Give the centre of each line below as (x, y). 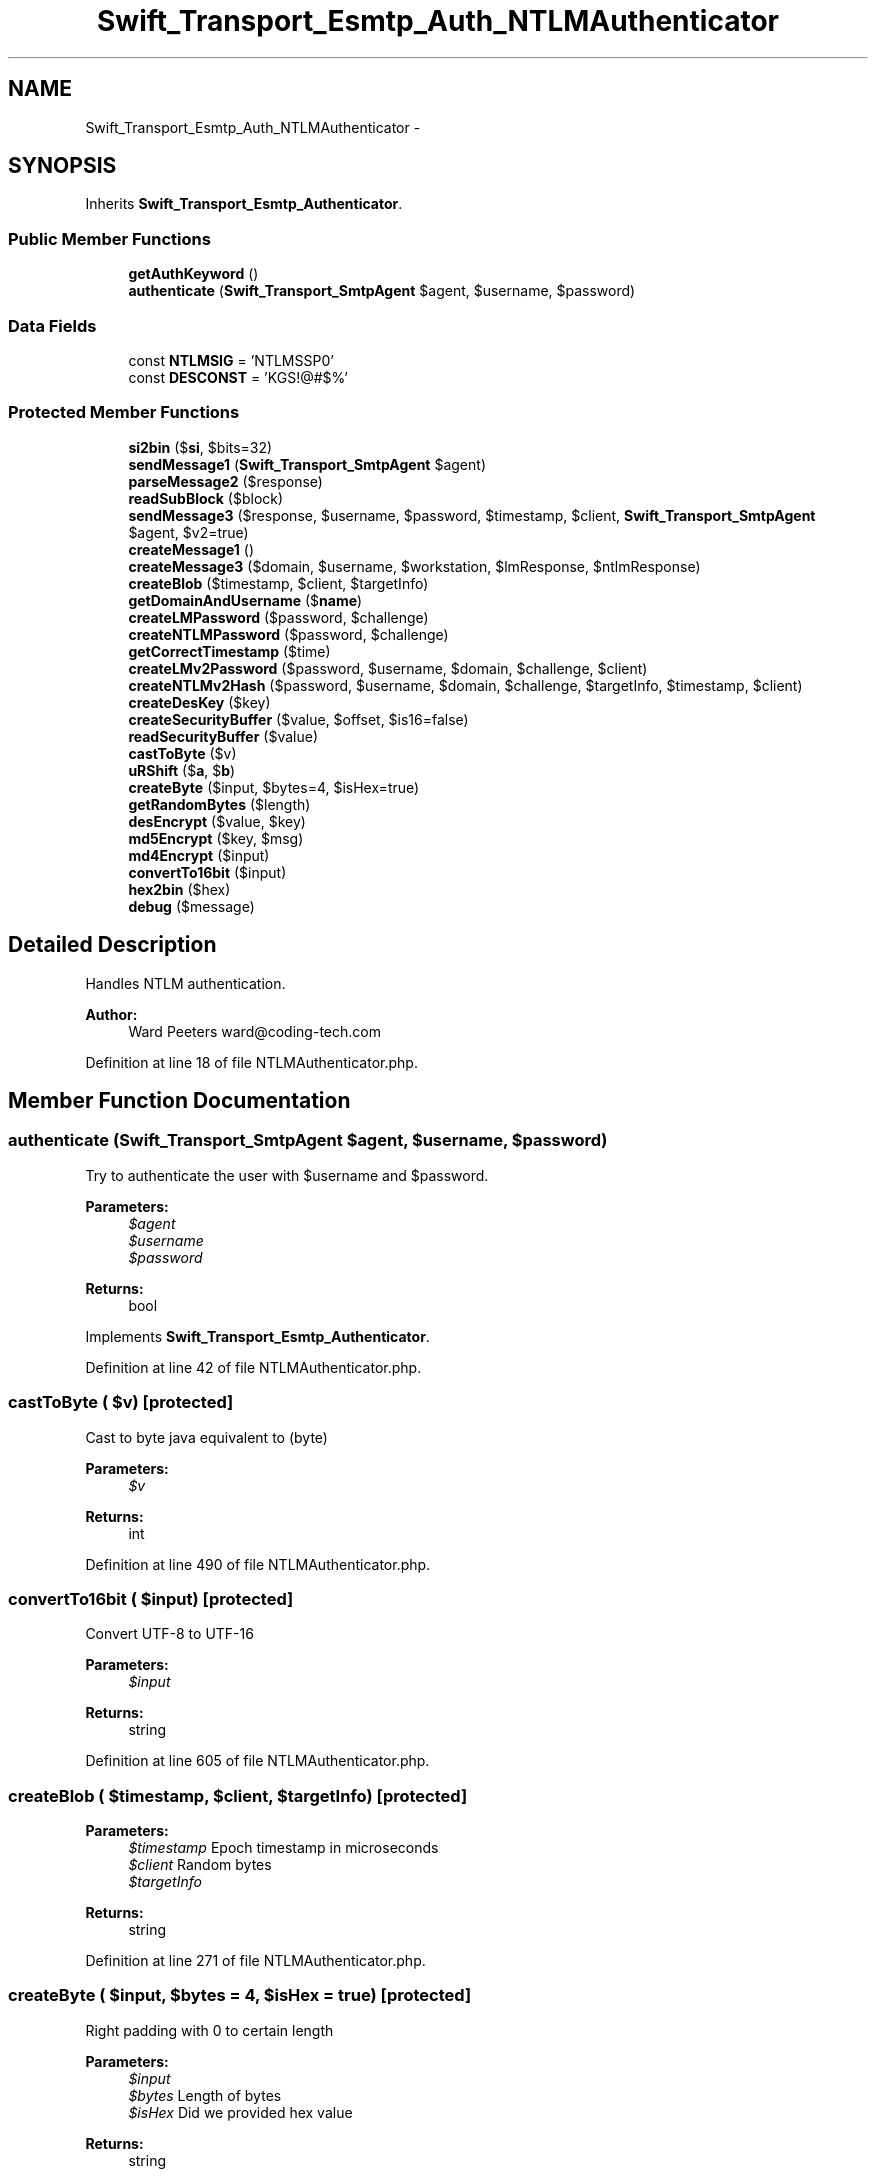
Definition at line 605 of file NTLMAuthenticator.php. (257, 1761)
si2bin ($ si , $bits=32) (200, 447)
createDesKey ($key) (199, 702)
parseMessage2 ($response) (225, 481)
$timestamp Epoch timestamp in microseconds (283, 1847)
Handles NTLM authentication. (185, 983)
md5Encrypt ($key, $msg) (216, 838)
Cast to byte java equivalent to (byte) (206, 1437)
